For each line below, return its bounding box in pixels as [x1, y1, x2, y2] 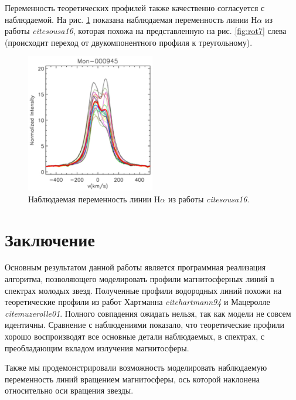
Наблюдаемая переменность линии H [28, 192, 161, 205]
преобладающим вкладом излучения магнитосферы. [5, 341, 189, 354]
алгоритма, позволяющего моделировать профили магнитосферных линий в [5, 273, 274, 285]
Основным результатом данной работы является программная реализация [5, 261, 266, 273]
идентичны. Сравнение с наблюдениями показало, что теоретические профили [5, 318, 285, 331]
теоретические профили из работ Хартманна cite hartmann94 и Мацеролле [5, 296, 270, 308]
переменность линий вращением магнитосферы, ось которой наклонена [5, 372, 260, 385]
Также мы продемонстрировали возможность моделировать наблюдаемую [5, 361, 267, 374]
